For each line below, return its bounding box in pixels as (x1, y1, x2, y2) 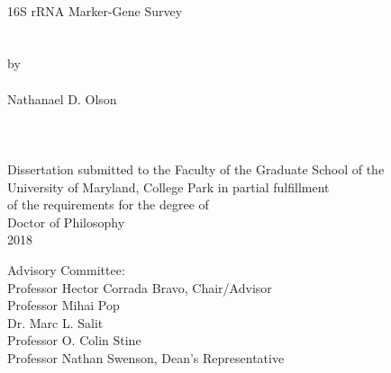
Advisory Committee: (7, 260, 125, 279)
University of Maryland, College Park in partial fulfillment (7, 177, 330, 196)
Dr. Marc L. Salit (7, 313, 104, 332)
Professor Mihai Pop (7, 296, 120, 315)
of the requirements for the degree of (7, 195, 209, 214)
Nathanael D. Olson (7, 89, 117, 108)
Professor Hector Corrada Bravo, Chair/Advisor (7, 278, 272, 297)
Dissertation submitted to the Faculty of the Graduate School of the (7, 159, 385, 178)
